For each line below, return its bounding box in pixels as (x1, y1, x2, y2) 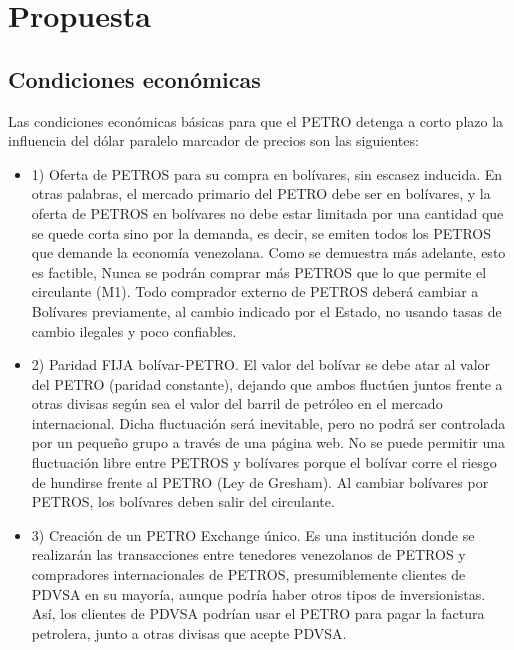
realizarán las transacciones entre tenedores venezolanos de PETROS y (31, 544, 466, 565)
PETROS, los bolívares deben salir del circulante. (31, 491, 335, 512)
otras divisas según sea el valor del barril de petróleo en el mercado (31, 393, 443, 414)
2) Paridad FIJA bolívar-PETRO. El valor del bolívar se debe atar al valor (31, 354, 491, 375)
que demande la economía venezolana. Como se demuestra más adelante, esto (31, 242, 506, 263)
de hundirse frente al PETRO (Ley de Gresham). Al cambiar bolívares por (31, 471, 489, 492)
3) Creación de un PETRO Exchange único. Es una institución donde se (31, 524, 475, 545)
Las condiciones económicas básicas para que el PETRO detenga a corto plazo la (8, 110, 504, 131)
